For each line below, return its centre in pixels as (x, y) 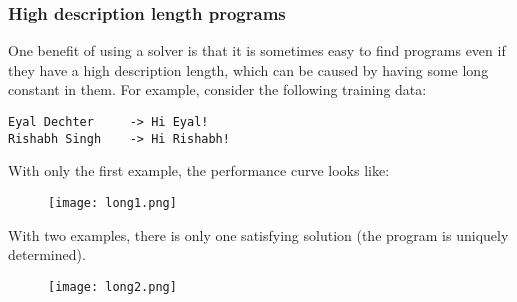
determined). (47, 254)
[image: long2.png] (112, 286)
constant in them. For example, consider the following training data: (217, 89)
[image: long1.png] (112, 202)
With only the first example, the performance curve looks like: (199, 170)
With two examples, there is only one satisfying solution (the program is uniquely (258, 234)
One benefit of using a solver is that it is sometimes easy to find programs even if (257, 50)
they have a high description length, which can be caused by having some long (248, 69)
